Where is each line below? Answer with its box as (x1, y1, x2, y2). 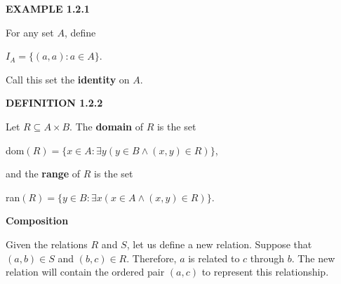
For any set (6, 25, 54, 39)
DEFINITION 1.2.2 (6, 95, 103, 110)
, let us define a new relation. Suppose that (126, 236, 312, 251)
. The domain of (69, 119, 144, 133)
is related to (188, 250, 240, 265)
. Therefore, (126, 250, 177, 265)
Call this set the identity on (6, 72, 130, 86)
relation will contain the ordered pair (6, 264, 165, 279)
